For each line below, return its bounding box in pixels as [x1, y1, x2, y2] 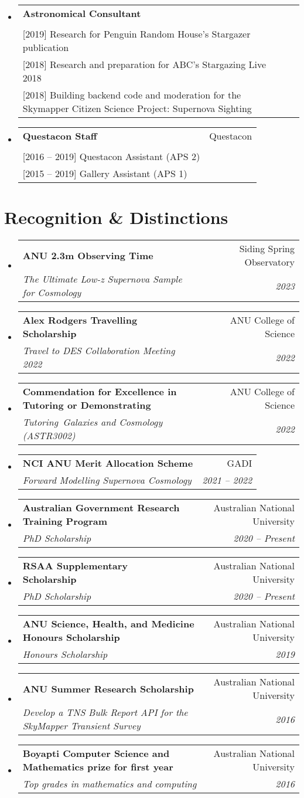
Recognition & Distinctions [4, 205, 228, 229]
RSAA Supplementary [22, 559, 128, 573]
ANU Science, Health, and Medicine [22, 617, 194, 631]
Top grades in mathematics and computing [22, 777, 197, 791]
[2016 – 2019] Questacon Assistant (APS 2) [22, 150, 200, 163]
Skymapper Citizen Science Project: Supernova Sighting [22, 101, 252, 115]
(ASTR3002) [22, 429, 76, 443]
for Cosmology [22, 286, 81, 300]
